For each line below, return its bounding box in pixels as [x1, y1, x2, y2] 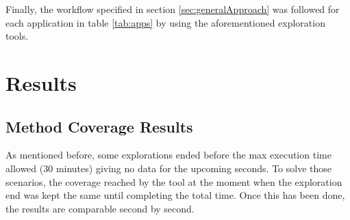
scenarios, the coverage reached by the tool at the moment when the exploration [5, 174, 342, 189]
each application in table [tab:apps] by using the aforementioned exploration [5, 15, 325, 29]
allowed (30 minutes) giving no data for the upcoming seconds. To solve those [5, 161, 332, 175]
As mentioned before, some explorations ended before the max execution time [5, 148, 332, 162]
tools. [5, 29, 29, 43]
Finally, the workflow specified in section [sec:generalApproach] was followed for [5, 2, 340, 16]
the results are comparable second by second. [5, 201, 195, 215]
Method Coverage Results [5, 115, 193, 137]
